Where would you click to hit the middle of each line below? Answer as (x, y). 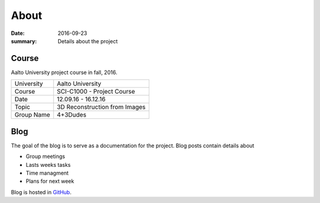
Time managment (47, 173)
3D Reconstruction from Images (101, 107)
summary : (24, 41)
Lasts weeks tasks (48, 165)
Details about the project (88, 41)
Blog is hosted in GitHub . (41, 192)
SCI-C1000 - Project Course (96, 92)
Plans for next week (50, 181)
